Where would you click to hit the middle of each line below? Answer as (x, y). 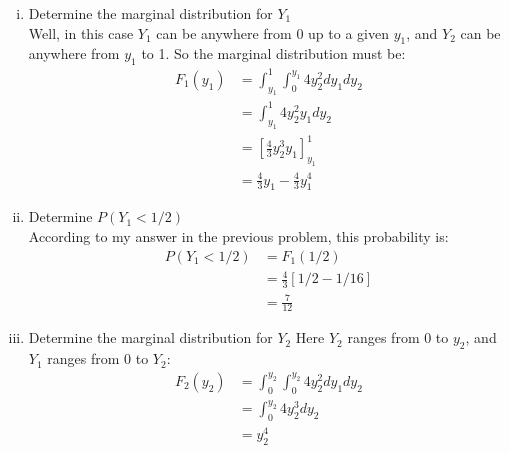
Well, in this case (81, 32)
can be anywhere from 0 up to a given (272, 32)
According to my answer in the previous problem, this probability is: (238, 235)
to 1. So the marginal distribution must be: (273, 53)
